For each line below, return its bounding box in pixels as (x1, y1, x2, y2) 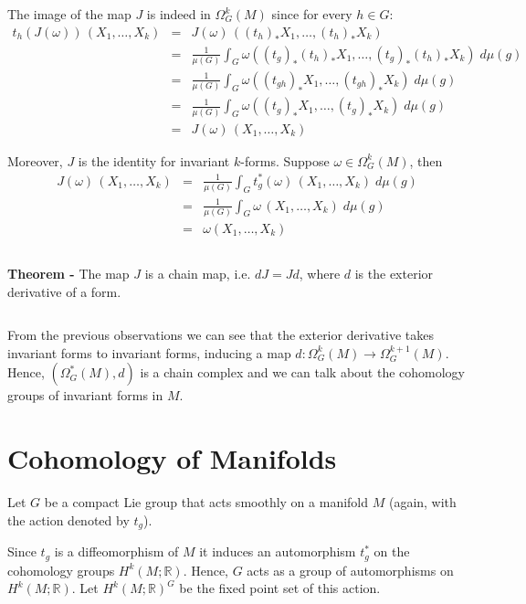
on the (373, 542, 410, 561)
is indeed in (146, 5, 211, 23)
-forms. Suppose (240, 151, 330, 170)
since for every (271, 5, 352, 23)
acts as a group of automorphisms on (247, 560, 454, 579)
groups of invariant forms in (7, 386, 163, 405)
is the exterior (354, 264, 434, 283)
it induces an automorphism (199, 542, 356, 561)
